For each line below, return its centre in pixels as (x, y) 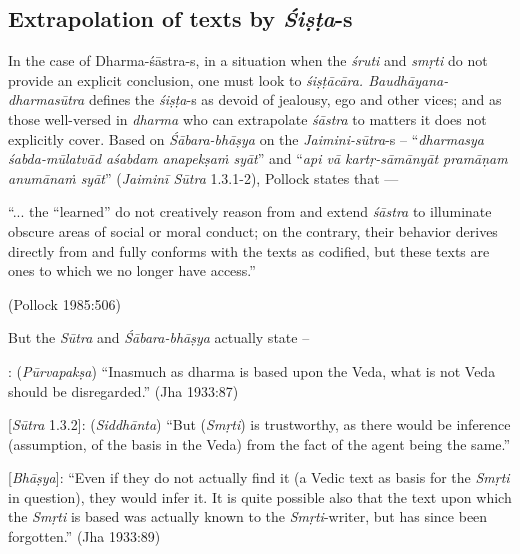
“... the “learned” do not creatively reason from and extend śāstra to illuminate (250, 211)
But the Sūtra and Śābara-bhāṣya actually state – (159, 337)
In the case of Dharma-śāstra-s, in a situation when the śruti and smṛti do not (248, 60)
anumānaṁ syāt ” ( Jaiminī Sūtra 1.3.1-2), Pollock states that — (203, 177)
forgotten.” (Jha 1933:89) (84, 536)
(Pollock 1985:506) (64, 303)
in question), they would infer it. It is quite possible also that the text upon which (260, 496)
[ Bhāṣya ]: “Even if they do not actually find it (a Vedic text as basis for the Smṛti (259, 477)
